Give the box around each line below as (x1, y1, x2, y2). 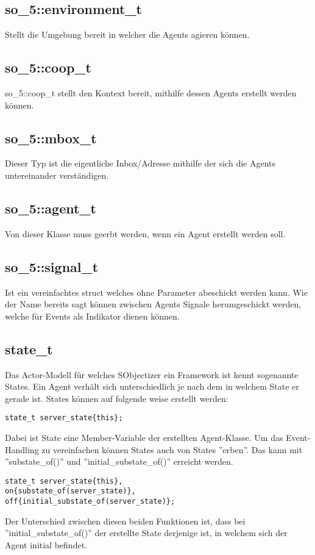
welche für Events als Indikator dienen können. (5, 309, 180, 322)
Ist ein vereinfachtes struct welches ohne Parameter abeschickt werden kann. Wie (5, 285, 308, 298)
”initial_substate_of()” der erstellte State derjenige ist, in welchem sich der (5, 526, 288, 539)
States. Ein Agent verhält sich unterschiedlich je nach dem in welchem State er (5, 380, 299, 393)
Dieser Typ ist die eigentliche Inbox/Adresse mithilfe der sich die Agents (5, 157, 276, 170)
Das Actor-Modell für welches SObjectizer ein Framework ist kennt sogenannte (5, 368, 299, 381)
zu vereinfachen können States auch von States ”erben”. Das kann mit (41, 443, 303, 456)
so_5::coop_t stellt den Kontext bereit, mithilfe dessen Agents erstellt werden (5, 87, 297, 99)
